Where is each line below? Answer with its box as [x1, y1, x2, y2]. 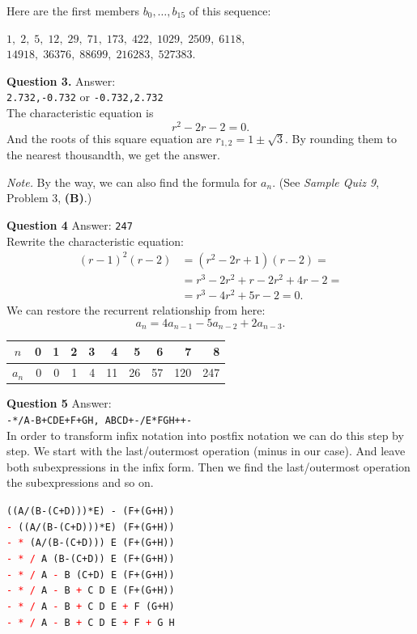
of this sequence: [189, 2, 271, 19]
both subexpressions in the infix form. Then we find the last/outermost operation [6, 458, 411, 475]
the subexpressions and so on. [6, 474, 154, 491]
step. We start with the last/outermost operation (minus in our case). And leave [6, 442, 406, 459]
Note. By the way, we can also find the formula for [6, 173, 257, 190]
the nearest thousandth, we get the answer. [6, 146, 220, 163]
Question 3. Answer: [6, 72, 116, 89]
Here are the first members [6, 2, 139, 19]
